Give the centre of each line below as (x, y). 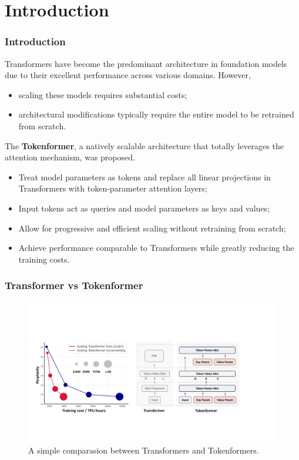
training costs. (44, 259)
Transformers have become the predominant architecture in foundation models (146, 63)
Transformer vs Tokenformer (74, 285)
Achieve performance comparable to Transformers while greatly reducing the (156, 248)
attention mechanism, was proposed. (70, 157)
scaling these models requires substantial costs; (103, 94)
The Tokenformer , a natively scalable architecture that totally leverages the (144, 145)
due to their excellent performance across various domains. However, (128, 75)
